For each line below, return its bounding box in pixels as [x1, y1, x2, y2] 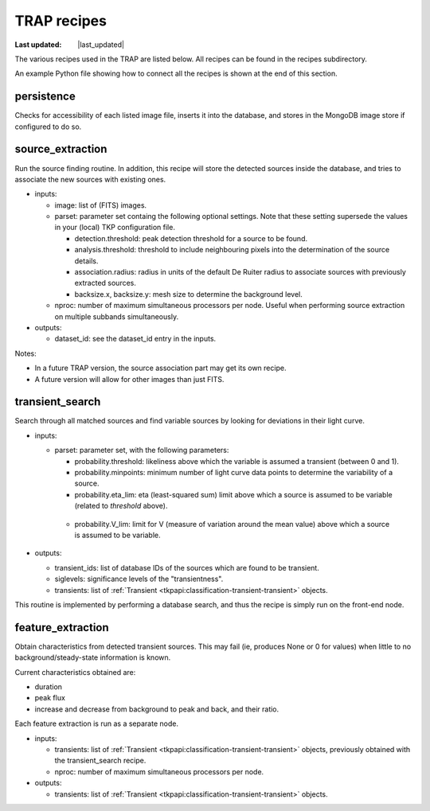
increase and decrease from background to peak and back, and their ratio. [34, 704, 279, 714]
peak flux [34, 693, 65, 703]
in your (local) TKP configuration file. [54, 223, 175, 232]
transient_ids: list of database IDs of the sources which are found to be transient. [54, 563, 320, 572]
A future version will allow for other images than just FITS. [34, 374, 225, 384]
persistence [14, 90, 76, 103]
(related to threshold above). [74, 501, 168, 511]
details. [74, 255, 99, 266]
